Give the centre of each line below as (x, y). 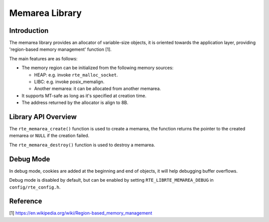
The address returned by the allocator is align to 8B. (75, 103)
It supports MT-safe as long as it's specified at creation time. (84, 96)
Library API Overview (43, 117)
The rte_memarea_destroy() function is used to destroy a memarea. (82, 145)
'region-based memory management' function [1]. (61, 49)
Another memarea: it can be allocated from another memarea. (98, 89)
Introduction (29, 31)
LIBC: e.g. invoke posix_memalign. (69, 82)
